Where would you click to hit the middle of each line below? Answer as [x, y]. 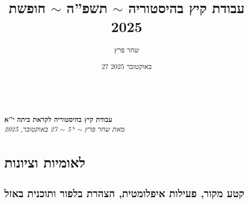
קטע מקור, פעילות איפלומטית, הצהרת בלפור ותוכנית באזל [124, 193]
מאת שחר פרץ [105, 128]
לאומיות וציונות [45, 162]
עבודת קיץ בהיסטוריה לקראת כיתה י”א [58, 119]
